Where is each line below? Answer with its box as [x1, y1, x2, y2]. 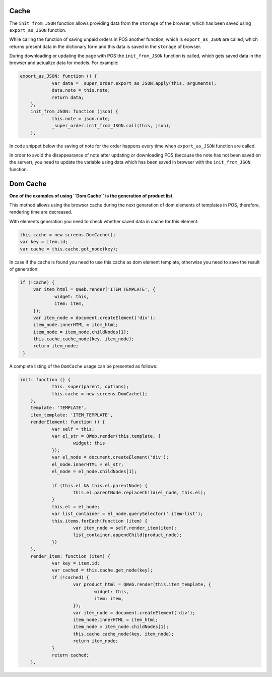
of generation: [9, 266, 39, 272]
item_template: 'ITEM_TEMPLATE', [30, 412, 113, 418]
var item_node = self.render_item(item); [73, 525, 177, 531]
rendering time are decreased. [9, 209, 73, 215]
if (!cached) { [51, 575, 89, 580]
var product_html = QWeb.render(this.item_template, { [73, 582, 212, 588]
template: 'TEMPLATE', [30, 405, 87, 411]
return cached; [51, 652, 89, 658]
